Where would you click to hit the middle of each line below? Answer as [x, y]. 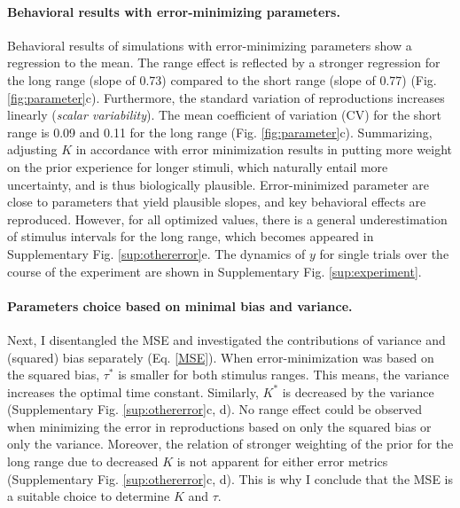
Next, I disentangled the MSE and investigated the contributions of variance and [226, 339]
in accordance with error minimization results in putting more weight [264, 149]
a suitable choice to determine [89, 496]
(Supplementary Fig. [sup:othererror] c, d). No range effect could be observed [215, 409]
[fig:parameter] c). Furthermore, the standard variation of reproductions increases [226, 97]
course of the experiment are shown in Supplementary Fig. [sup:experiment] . [214, 271]
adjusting [32, 149]
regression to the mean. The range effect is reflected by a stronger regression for [224, 63]
